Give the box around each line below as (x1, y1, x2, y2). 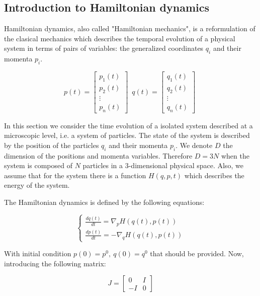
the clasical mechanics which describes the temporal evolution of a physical (4, 33, 235, 43)
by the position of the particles (4, 139, 99, 150)
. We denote (176, 139, 213, 150)
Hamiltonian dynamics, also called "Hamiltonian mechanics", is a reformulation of (4, 23, 255, 34)
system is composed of (4, 160, 72, 171)
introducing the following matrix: (4, 258, 106, 268)
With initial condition (4, 248, 71, 259)
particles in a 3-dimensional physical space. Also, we (82, 160, 243, 171)
